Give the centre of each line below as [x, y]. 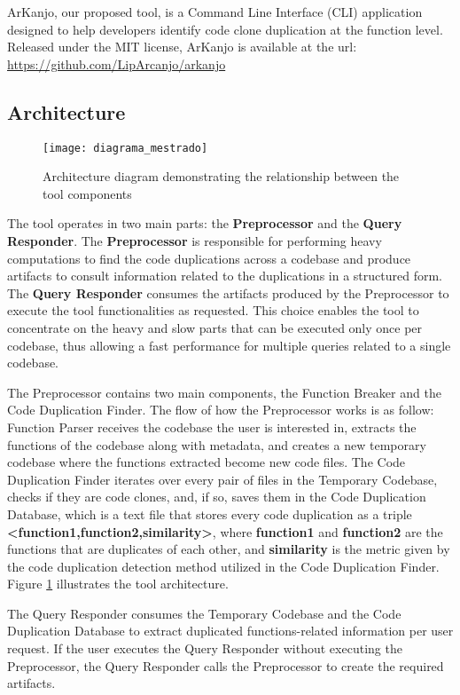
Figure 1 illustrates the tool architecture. [118, 584]
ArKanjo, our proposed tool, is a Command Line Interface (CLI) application [215, 12]
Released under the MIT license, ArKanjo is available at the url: [182, 47]
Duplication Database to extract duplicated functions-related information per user [230, 631]
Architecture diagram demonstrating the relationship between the [221, 176]
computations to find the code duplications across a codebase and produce [209, 258]
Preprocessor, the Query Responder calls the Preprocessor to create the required [226, 665]
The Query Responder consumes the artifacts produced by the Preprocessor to [228, 292]
